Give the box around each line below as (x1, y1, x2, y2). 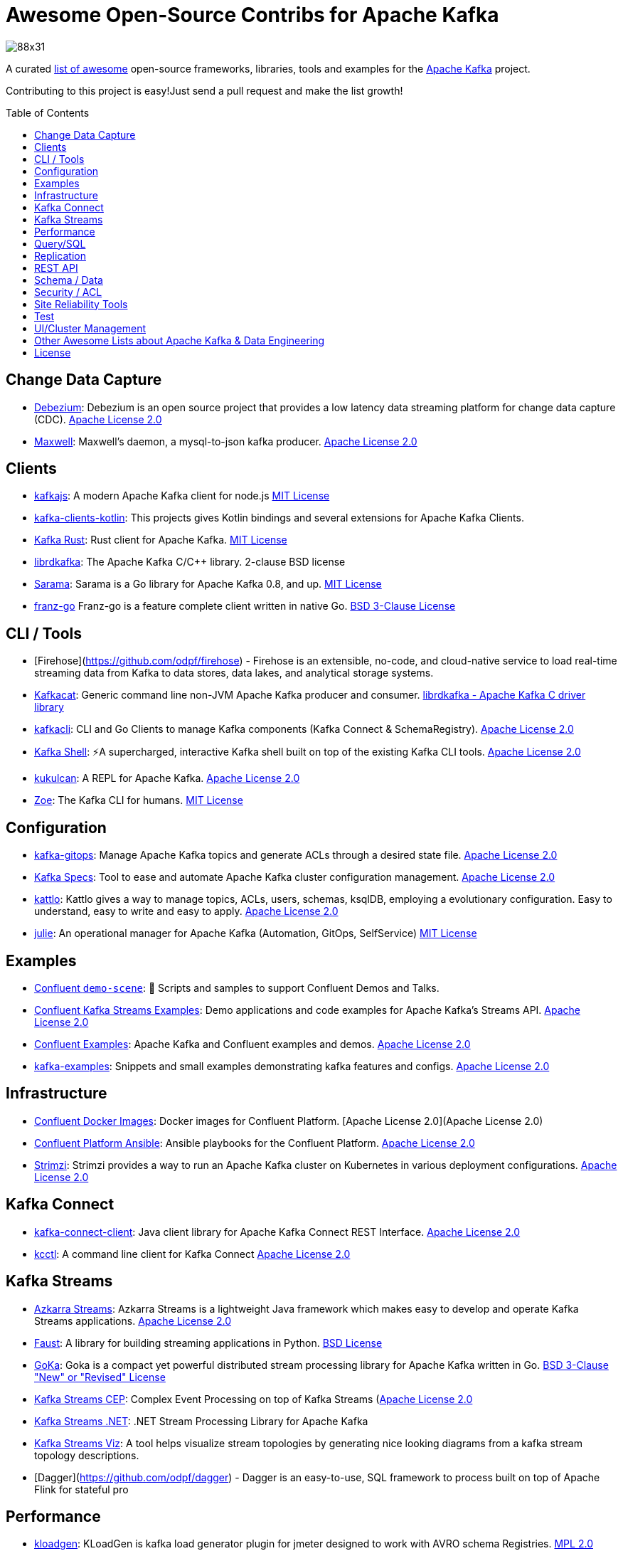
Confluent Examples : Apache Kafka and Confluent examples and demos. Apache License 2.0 (34, 1037, 471, 1050)
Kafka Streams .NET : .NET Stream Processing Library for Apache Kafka (34, 1414, 368, 1427)
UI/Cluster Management (34, 322, 146, 334)
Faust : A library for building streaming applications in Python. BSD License (34, 1336, 383, 1349)
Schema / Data (34, 273, 103, 286)
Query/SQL (34, 237, 86, 250)
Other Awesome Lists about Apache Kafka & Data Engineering (34, 334, 325, 346)
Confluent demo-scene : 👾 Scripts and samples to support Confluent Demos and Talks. (34, 981, 440, 994)
